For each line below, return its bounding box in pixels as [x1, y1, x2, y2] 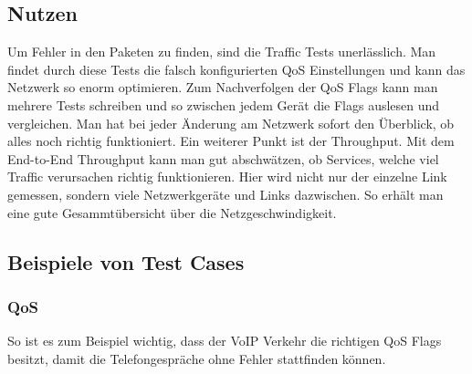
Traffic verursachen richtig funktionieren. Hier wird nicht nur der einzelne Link [7, 167, 447, 186]
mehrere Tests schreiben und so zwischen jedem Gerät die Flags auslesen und [7, 95, 440, 114]
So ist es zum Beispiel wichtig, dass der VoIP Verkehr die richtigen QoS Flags [7, 331, 442, 350]
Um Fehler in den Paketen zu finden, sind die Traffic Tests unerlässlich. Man [7, 42, 436, 61]
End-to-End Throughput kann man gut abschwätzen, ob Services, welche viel [7, 149, 439, 168]
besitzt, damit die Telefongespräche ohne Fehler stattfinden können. [7, 348, 386, 368]
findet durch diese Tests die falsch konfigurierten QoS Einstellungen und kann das [7, 59, 466, 78]
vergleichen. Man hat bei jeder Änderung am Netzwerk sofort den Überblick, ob [7, 113, 455, 132]
